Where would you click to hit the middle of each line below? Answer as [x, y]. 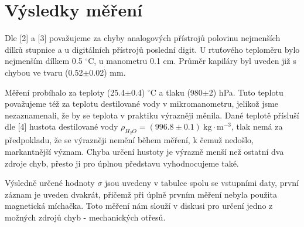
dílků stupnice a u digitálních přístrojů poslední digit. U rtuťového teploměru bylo [152, 49]
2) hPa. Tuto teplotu [246, 92]
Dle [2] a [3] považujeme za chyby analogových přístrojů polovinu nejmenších [143, 38]
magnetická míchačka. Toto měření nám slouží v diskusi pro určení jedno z [139, 206]
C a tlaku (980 [176, 92]
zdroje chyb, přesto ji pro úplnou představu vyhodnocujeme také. [122, 163]
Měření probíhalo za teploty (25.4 [65, 92]
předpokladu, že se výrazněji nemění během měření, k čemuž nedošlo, [129, 140]
